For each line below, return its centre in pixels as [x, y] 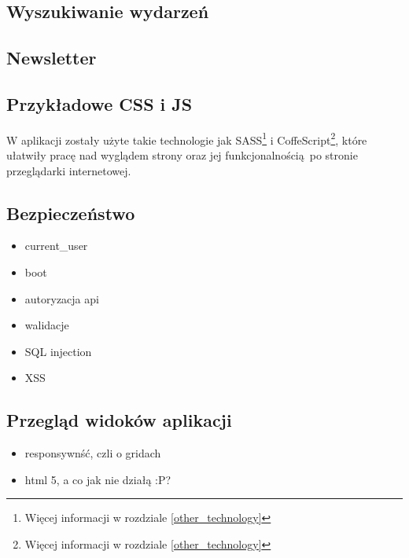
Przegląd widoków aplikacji [119, 420]
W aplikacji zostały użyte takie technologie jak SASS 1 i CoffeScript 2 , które [187, 138]
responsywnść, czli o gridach [93, 453]
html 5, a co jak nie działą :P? [98, 479]
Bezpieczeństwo [71, 213]
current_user [56, 246]
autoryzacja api [62, 298]
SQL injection [58, 351]
